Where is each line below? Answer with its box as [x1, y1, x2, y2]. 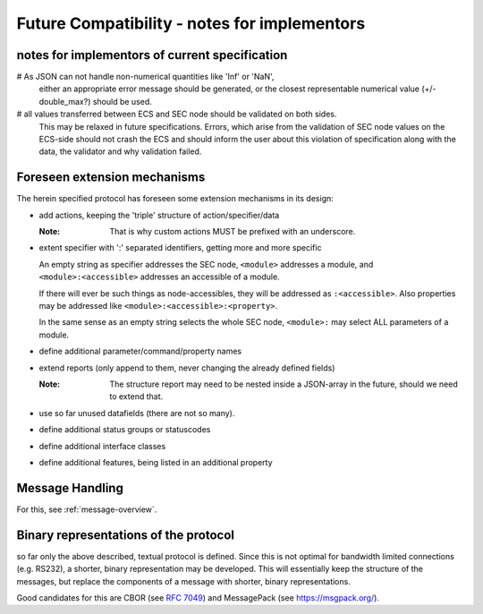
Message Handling [16, 480, 124, 496]
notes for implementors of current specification [16, 47, 288, 63]
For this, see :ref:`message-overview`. [16, 504, 157, 515]
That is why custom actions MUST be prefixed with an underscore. [109, 226, 356, 237]
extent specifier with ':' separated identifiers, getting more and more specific [38, 243, 322, 253]
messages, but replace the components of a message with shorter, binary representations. [16, 576, 351, 586]
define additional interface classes [38, 440, 166, 451]
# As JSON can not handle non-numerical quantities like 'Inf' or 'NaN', [16, 72, 275, 82]
